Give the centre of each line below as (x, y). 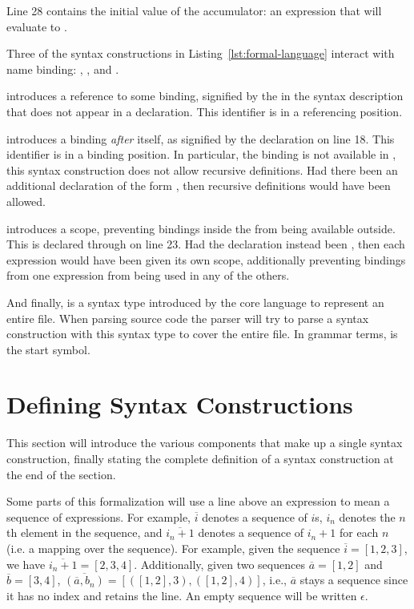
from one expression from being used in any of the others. (148, 275)
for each (359, 532)
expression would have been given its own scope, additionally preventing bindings (206, 259)
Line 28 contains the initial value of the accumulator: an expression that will (194, 10)
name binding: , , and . (63, 69)
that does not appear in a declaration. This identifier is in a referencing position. (205, 111)
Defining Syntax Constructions (180, 404)
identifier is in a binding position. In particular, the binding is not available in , (201, 154)
